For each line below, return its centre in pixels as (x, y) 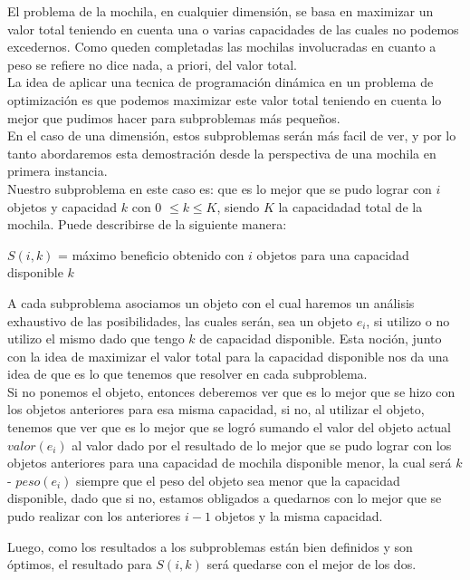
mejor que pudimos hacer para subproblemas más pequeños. (174, 117)
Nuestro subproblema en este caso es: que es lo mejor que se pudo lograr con (220, 188)
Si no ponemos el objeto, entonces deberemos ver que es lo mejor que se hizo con (231, 391)
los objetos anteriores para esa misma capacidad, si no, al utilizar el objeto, (216, 409)
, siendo (238, 206)
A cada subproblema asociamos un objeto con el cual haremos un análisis (211, 302)
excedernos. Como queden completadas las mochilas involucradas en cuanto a (222, 47)
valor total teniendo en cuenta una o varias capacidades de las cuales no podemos (233, 29)
